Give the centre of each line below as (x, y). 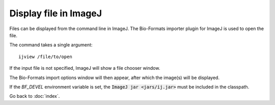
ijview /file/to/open (45, 57)
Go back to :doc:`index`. (35, 96)
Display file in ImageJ (56, 13)
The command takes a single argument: (51, 45)
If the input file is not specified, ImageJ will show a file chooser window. (85, 68)
